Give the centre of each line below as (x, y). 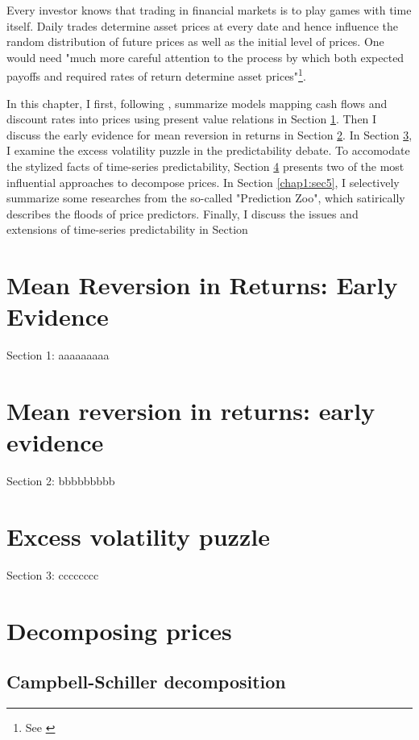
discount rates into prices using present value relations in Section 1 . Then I (192, 119)
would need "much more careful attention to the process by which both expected (205, 57)
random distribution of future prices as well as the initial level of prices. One (195, 42)
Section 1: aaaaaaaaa (58, 355)
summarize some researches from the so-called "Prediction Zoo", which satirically (206, 198)
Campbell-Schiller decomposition (146, 682)
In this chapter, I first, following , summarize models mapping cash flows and (197, 103)
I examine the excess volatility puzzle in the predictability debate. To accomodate (208, 150)
